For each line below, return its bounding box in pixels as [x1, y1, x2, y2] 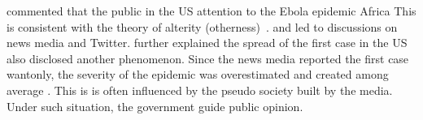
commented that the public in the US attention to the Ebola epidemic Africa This [7, 2, 416, 19]
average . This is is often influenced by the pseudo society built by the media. [7, 81, 393, 98]
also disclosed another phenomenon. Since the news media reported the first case [7, 49, 409, 66]
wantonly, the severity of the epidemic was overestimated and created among [7, 66, 389, 83]
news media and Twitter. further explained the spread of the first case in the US [7, 34, 408, 51]
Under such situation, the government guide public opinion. [7, 97, 303, 114]
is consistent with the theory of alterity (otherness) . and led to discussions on [7, 18, 398, 35]
